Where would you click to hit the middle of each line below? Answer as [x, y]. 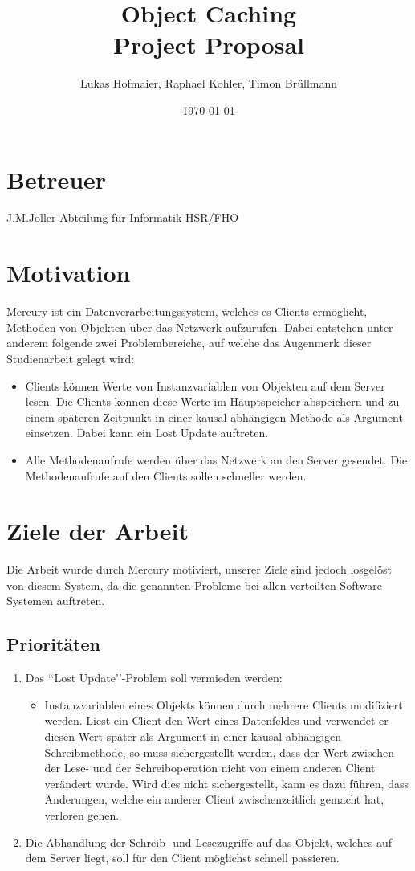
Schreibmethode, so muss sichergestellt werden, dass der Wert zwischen [220, 752]
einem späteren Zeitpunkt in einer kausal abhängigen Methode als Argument [214, 417]
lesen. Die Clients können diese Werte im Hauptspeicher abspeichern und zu [212, 401]
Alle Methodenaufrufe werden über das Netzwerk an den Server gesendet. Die [216, 459]
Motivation [69, 273]
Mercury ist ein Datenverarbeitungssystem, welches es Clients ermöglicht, [187, 311]
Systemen [30, 601]
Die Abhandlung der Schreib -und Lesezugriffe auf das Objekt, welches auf [208, 842]
